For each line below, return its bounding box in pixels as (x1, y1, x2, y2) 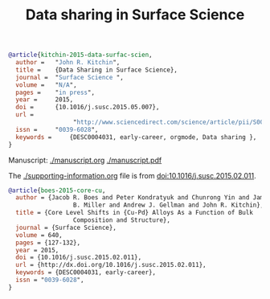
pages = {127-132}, (15, 239, 81, 247)
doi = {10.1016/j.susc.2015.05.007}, (15, 103, 160, 112)
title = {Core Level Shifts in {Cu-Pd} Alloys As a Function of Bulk (15, 209, 253, 217)
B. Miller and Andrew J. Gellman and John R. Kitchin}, (72, 201, 264, 210)
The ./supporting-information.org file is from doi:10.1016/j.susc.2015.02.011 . (8, 170, 256, 180)
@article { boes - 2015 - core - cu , (8, 186, 106, 195)
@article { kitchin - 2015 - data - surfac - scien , (8, 51, 153, 59)
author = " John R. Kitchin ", (15, 59, 121, 67)
